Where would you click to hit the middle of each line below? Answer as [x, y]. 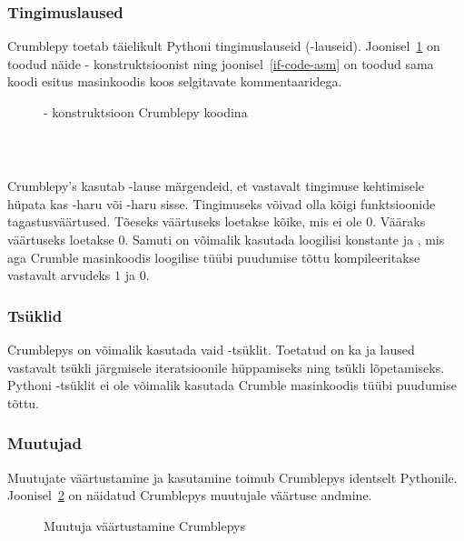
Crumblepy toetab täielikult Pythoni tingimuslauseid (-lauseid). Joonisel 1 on [224, 46]
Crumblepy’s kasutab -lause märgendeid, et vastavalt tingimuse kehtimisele [216, 186]
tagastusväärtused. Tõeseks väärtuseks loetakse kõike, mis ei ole [185, 221]
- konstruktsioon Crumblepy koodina [146, 112]
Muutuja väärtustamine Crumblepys [144, 525]
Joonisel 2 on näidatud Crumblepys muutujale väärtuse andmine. [190, 495]
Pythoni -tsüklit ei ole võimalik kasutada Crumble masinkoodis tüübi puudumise [232, 385]
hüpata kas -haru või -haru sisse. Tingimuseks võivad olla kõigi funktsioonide [222, 203]
